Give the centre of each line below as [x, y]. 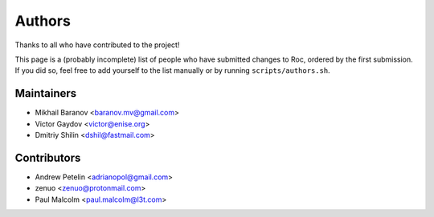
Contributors [48, 157]
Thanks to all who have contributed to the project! [97, 45]
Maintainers [46, 93]
